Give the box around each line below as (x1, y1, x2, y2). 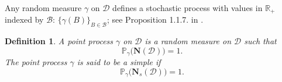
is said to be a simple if (77, 56, 161, 68)
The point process (5, 56, 67, 68)
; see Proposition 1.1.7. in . (106, 13, 204, 26)
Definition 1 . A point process (5, 35, 114, 47)
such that (244, 35, 277, 47)
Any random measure (5, 2, 82, 13)
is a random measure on (145, 35, 232, 47)
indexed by (5, 13, 44, 26)
